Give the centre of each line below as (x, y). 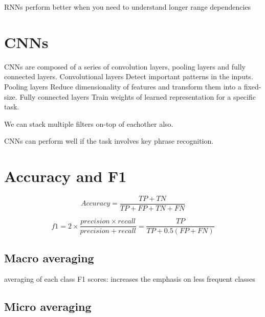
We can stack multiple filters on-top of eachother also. (89, 123)
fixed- (252, 86)
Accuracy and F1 (65, 176)
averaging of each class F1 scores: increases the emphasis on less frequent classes (130, 279)
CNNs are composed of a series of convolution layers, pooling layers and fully (125, 66)
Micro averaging (48, 307)
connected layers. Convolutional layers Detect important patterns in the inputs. (129, 76)
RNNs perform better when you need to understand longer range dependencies (128, 7)
